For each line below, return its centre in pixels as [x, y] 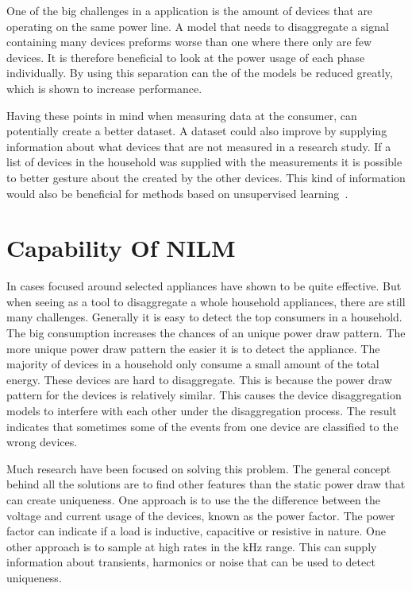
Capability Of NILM [121, 248]
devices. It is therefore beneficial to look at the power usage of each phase [186, 57]
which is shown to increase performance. [104, 88]
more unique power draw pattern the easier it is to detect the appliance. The [193, 348]
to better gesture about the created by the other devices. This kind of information [206, 177]
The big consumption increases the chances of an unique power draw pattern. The [206, 333]
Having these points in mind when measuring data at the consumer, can [182, 115]
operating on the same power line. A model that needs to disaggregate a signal [198, 26]
